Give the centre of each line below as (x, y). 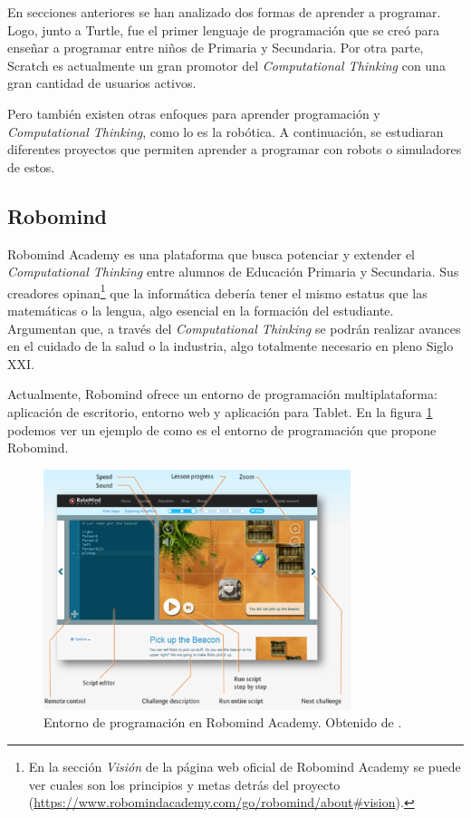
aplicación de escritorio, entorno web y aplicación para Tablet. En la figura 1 (220, 411)
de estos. (31, 166)
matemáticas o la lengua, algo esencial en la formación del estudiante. (201, 310)
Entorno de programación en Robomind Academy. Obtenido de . (223, 722)
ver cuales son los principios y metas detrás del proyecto (184, 784)
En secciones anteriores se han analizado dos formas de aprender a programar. (224, 12)
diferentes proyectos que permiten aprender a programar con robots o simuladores (235, 149)
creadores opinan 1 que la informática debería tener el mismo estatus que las (217, 291)
